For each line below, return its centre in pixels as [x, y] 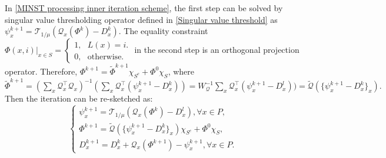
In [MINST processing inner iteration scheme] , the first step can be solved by [144, 8]
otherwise [104, 57]
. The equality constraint [163, 31]
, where [181, 71]
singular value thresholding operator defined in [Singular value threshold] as [141, 19]
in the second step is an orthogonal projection [217, 50]
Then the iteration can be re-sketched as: [79, 98]
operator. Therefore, [41, 71]
